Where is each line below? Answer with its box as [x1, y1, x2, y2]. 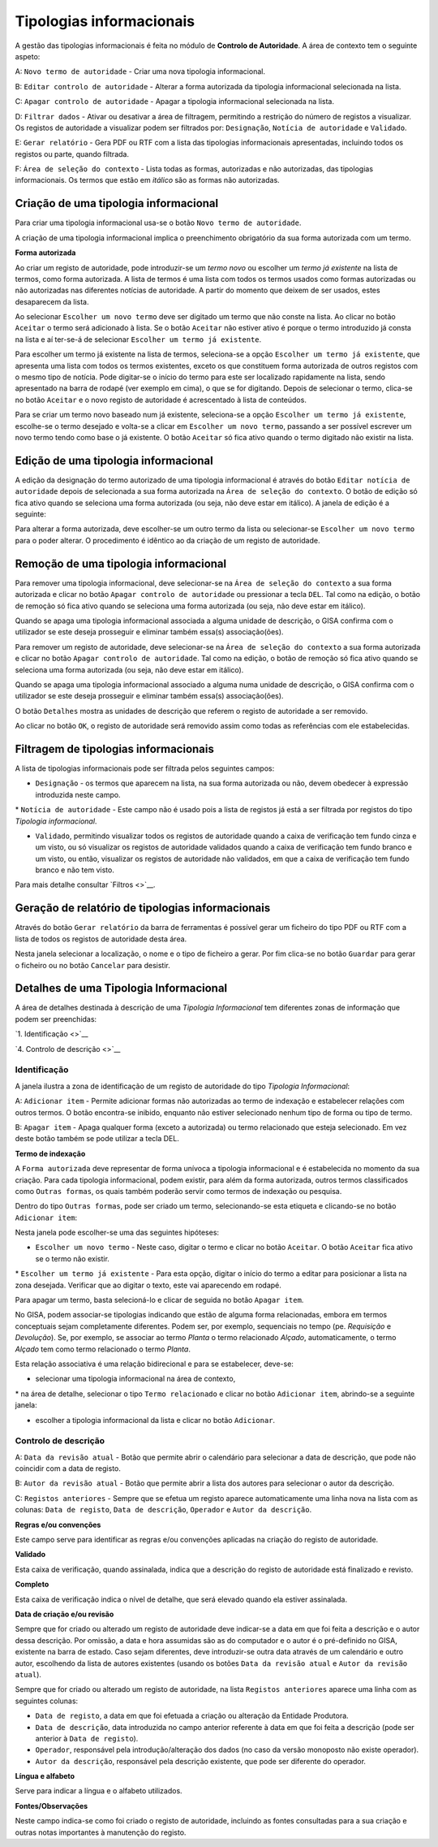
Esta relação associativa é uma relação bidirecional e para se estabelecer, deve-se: [15, 1359, 294, 1369]
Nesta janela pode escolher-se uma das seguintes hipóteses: [15, 1227, 219, 1238]
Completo [15, 1580, 49, 1590]
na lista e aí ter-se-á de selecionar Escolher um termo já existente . [15, 334, 262, 344]
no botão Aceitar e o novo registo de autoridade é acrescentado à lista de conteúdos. [15, 395, 307, 404]
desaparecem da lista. [15, 296, 89, 306]
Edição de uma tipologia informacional [15, 453, 214, 467]
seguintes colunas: [15, 1696, 79, 1706]
